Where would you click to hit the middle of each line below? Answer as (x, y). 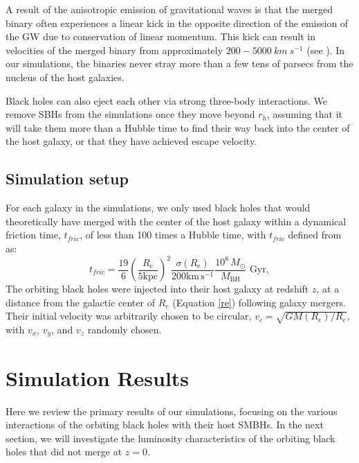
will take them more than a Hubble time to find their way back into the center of (178, 127)
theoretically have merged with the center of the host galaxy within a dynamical (176, 221)
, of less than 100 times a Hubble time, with (173, 235)
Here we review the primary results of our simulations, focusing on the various (172, 411)
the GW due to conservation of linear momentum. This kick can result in (161, 36)
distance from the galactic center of (80, 302)
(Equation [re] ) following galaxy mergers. (259, 302)
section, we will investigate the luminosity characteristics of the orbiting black (171, 438)
